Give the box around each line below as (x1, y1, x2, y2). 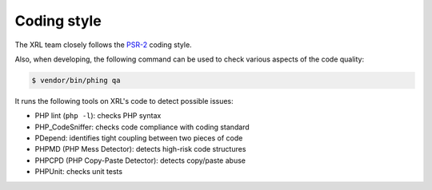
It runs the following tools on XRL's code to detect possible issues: (14, 96, 234, 105)
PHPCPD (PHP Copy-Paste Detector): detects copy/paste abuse (34, 156, 246, 165)
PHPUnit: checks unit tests (34, 167, 123, 176)
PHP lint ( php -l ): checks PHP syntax (34, 111, 162, 121)
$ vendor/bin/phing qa (31, 76, 121, 85)
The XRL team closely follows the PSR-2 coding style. (14, 40, 192, 49)
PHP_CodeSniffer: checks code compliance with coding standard (34, 122, 250, 132)
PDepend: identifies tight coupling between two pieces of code (34, 133, 243, 143)
